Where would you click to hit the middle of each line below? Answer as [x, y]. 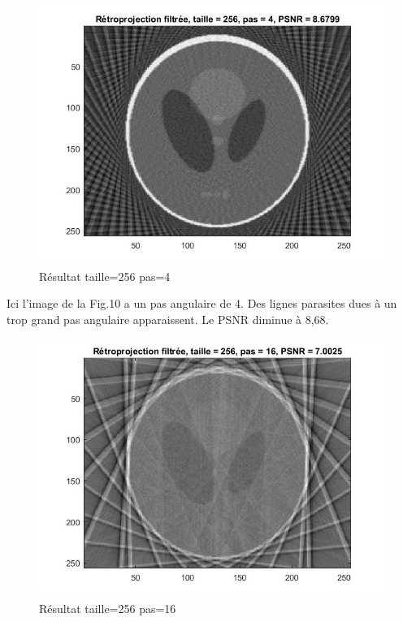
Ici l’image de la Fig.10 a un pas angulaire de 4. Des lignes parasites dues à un [202, 303]
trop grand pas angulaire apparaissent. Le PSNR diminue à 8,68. [168, 319]
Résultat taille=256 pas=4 [105, 276]
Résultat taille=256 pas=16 [108, 608]
